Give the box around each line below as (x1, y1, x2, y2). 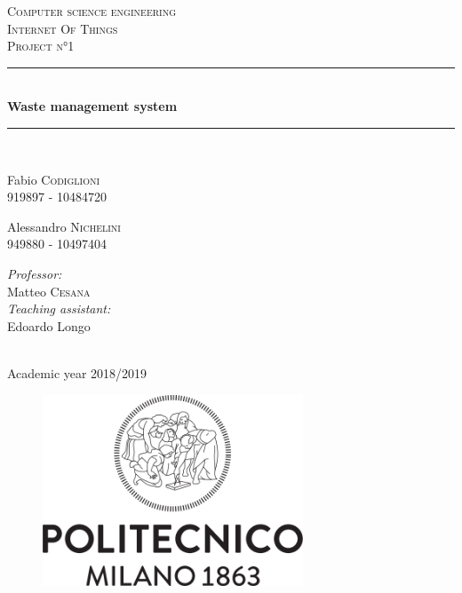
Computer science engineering (7, 2, 177, 20)
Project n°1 (7, 36, 75, 55)
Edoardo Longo (7, 316, 91, 335)
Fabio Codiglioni (7, 170, 100, 188)
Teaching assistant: (7, 299, 111, 318)
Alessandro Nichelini (7, 217, 121, 235)
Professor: (7, 264, 62, 282)
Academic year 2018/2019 (7, 363, 147, 382)
